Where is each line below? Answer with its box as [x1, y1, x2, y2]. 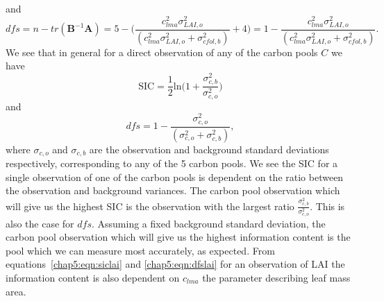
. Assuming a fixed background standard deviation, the [91, 216, 326, 230]
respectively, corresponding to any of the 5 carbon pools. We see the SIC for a [6, 156, 338, 171]
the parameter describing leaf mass [202, 270, 351, 284]
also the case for [6, 216, 74, 230]
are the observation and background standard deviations [89, 141, 329, 156]
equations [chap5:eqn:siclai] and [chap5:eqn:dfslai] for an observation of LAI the [6, 257, 345, 271]
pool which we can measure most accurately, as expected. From [6, 243, 275, 257]
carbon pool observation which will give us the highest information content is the [6, 230, 351, 244]
